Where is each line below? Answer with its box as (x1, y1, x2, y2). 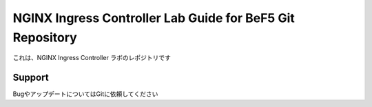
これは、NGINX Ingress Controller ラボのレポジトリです (12, 54, 172, 62)
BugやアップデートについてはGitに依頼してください (12, 90, 158, 98)
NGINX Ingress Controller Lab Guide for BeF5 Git (12, 10, 296, 26)
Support (12, 72, 49, 84)
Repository (12, 30, 77, 45)
